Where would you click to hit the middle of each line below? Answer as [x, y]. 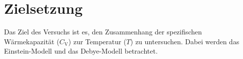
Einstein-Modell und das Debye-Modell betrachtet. [81, 51]
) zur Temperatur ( [97, 41]
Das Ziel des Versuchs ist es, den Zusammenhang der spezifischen [103, 32]
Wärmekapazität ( [32, 41]
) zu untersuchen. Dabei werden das [185, 41]
